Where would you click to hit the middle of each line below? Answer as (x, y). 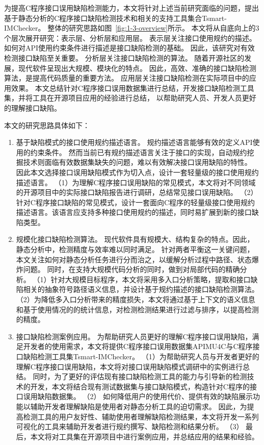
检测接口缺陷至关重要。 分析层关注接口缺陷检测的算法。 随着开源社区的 (124, 57)
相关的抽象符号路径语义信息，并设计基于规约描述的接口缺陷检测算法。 (141, 289)
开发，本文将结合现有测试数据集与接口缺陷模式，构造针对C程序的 (140, 386)
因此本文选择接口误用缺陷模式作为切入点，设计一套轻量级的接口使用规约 (137, 172)
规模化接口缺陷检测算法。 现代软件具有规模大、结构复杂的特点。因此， (135, 239)
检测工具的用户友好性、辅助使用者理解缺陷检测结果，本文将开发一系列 (141, 416)
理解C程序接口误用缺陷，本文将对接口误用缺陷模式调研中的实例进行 (129, 366)
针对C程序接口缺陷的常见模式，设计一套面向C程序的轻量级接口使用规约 (136, 202)
